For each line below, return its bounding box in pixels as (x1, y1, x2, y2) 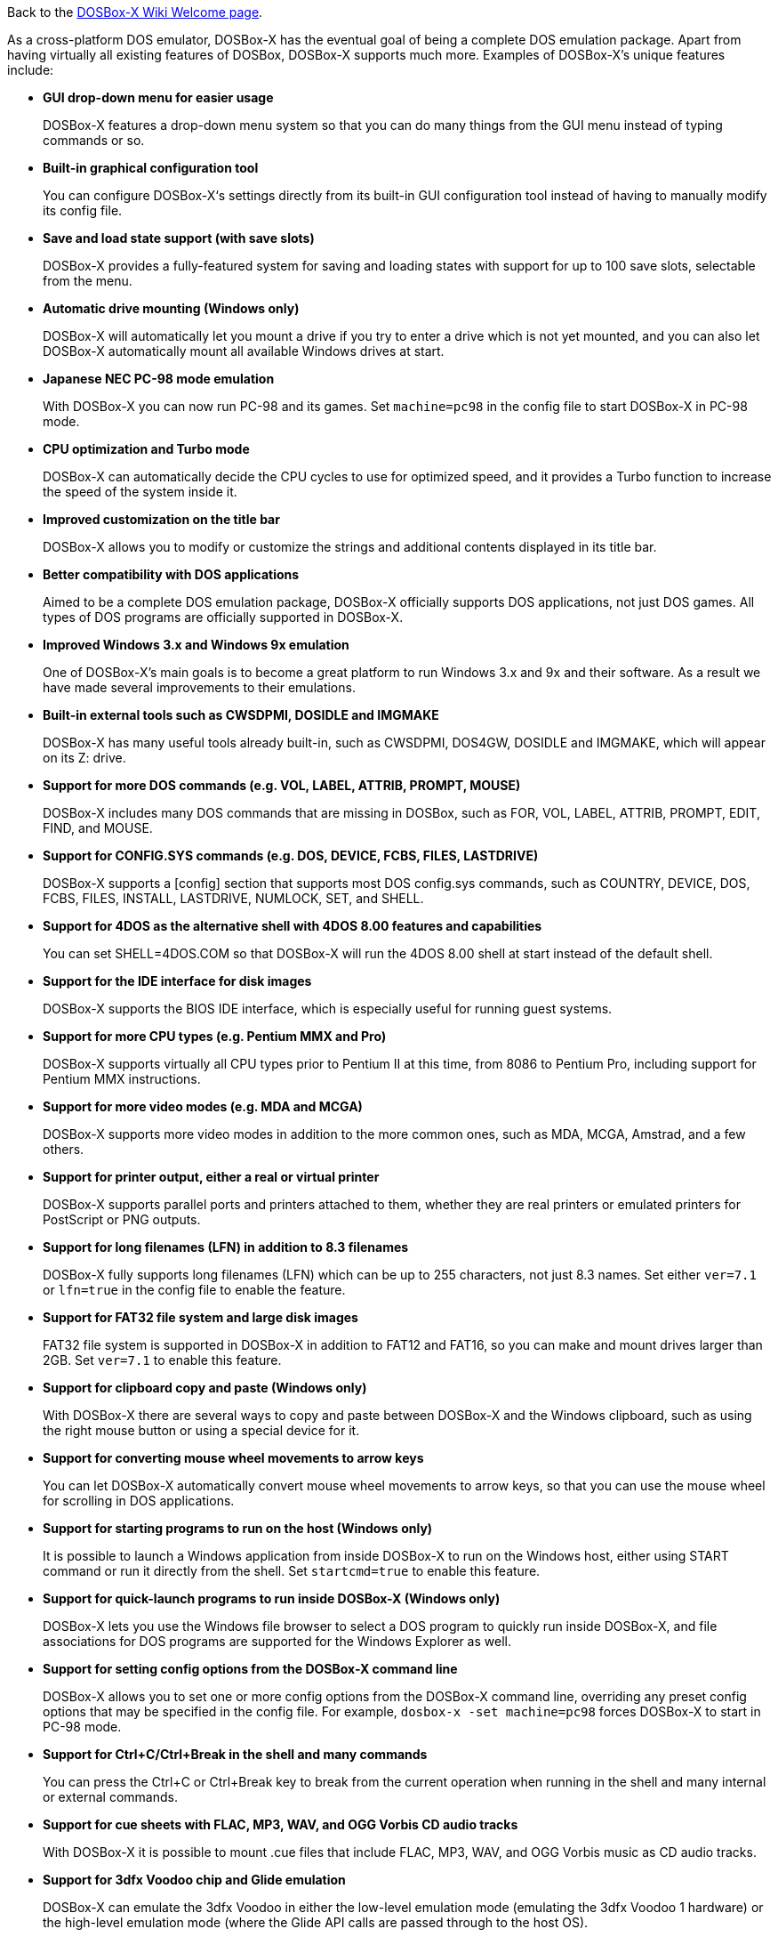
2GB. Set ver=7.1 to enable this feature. (43, 1352, 282, 1368)
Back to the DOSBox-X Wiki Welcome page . (7, 4, 263, 20)
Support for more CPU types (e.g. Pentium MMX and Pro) (43, 1029, 387, 1044)
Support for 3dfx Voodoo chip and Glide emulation (43, 1872, 346, 1887)
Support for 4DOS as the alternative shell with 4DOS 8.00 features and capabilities (43, 918, 542, 933)
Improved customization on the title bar (43, 512, 280, 527)
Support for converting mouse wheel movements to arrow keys (43, 1450, 424, 1465)
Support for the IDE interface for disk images (43, 973, 312, 989)
